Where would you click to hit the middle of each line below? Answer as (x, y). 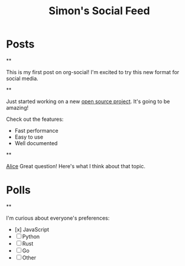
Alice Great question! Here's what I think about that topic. (76, 166)
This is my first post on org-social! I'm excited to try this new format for (93, 72)
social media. (22, 78)
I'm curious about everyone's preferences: (58, 218)
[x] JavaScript (32, 229)
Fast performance (36, 130)
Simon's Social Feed (99, 11)
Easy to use (29, 137)
